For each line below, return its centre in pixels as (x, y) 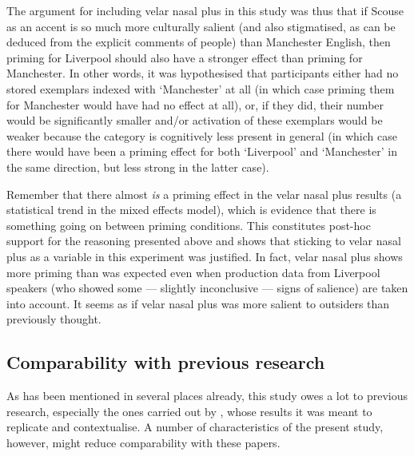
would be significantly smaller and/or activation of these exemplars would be (195, 120)
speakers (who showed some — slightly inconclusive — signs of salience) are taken (207, 288)
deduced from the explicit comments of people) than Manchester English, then (199, 42)
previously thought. (54, 319)
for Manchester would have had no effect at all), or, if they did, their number (195, 104)
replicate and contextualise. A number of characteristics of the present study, (195, 427)
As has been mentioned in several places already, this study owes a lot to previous (207, 396)
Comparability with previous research (166, 362)
